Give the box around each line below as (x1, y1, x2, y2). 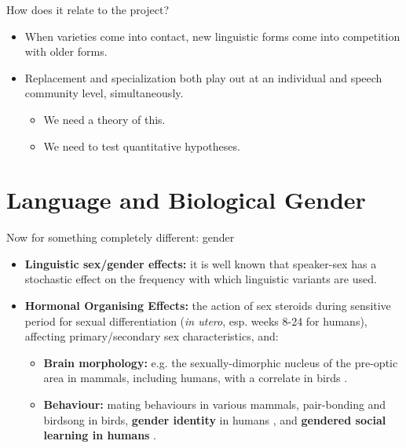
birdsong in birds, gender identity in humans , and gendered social (43, 411, 386, 428)
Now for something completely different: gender (6, 229, 235, 246)
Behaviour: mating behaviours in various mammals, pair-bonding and (43, 396, 386, 413)
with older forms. (24, 43, 108, 60)
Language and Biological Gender (6, 184, 366, 216)
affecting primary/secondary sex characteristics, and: (24, 328, 279, 344)
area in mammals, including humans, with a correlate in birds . (43, 370, 348, 386)
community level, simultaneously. (24, 85, 184, 101)
